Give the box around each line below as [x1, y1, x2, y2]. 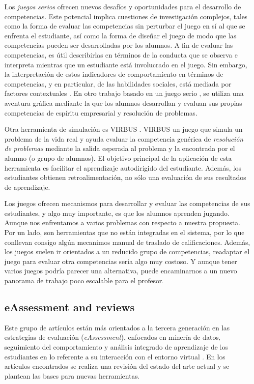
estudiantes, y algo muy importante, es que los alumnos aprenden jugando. [4, 207, 229, 218]
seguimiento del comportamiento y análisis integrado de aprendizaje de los [4, 342, 228, 352]
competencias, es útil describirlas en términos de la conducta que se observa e [4, 49, 238, 59]
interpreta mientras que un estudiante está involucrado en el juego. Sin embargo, [4, 59, 247, 69]
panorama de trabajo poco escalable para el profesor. [4, 275, 164, 286]
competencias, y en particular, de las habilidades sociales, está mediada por [4, 78, 231, 89]
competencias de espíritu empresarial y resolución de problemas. [4, 107, 198, 118]
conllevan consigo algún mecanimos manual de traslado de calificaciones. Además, [4, 236, 250, 247]
